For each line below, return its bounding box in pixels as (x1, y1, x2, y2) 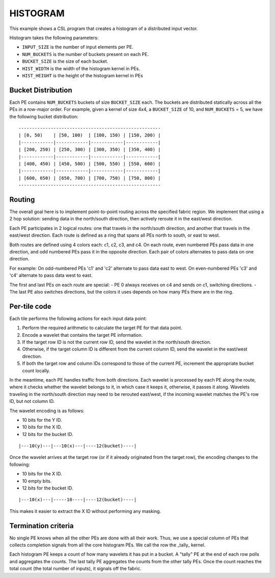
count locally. (22, 367, 50, 373)
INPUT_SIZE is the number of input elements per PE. (22, 44, 133, 50)
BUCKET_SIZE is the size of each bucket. (22, 59, 108, 65)
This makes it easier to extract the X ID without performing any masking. (9, 508, 161, 514)
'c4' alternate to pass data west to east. (9, 272, 93, 278)
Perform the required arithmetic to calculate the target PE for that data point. (22, 325, 183, 331)
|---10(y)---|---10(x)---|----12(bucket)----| (18, 443, 137, 449)
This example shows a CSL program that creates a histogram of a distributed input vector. (9, 25, 198, 32)
